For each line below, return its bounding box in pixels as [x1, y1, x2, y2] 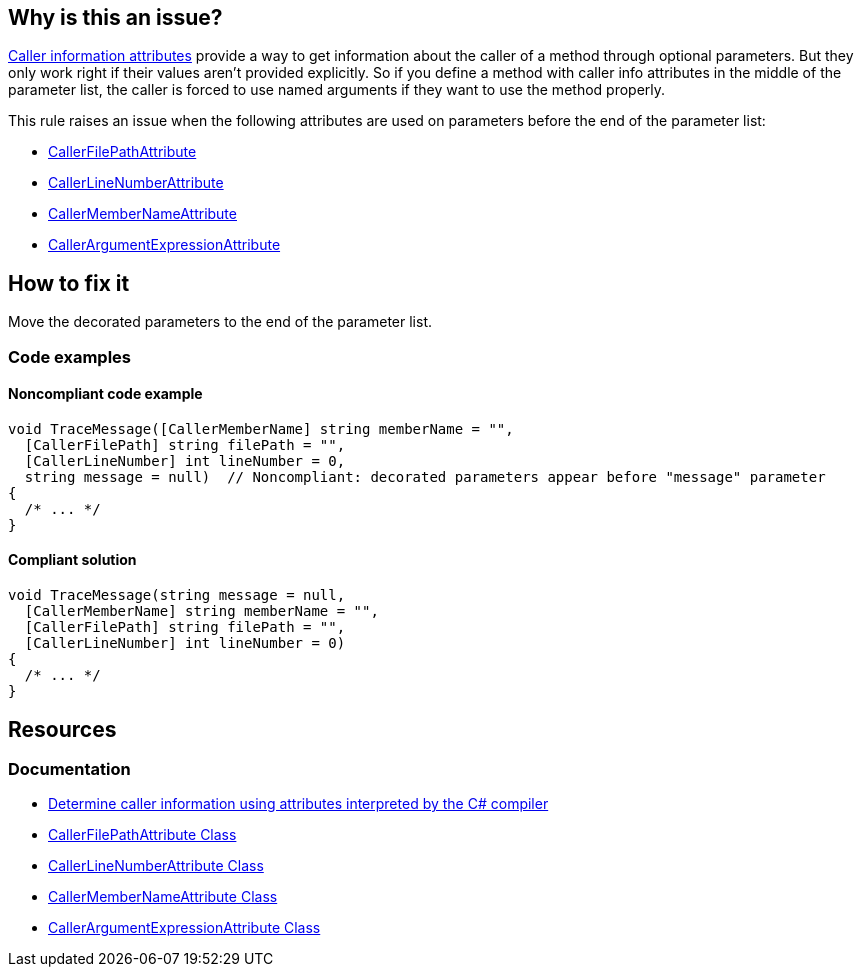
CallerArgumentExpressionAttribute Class [48, 919, 321, 937]
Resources [8, 716, 117, 742]
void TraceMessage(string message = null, [8, 587, 346, 604]
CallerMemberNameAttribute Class [48, 888, 278, 906]
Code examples [8, 346, 132, 367]
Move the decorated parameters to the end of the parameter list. [8, 313, 432, 331]
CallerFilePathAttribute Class [48, 826, 237, 844]
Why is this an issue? [8, 5, 223, 30]
